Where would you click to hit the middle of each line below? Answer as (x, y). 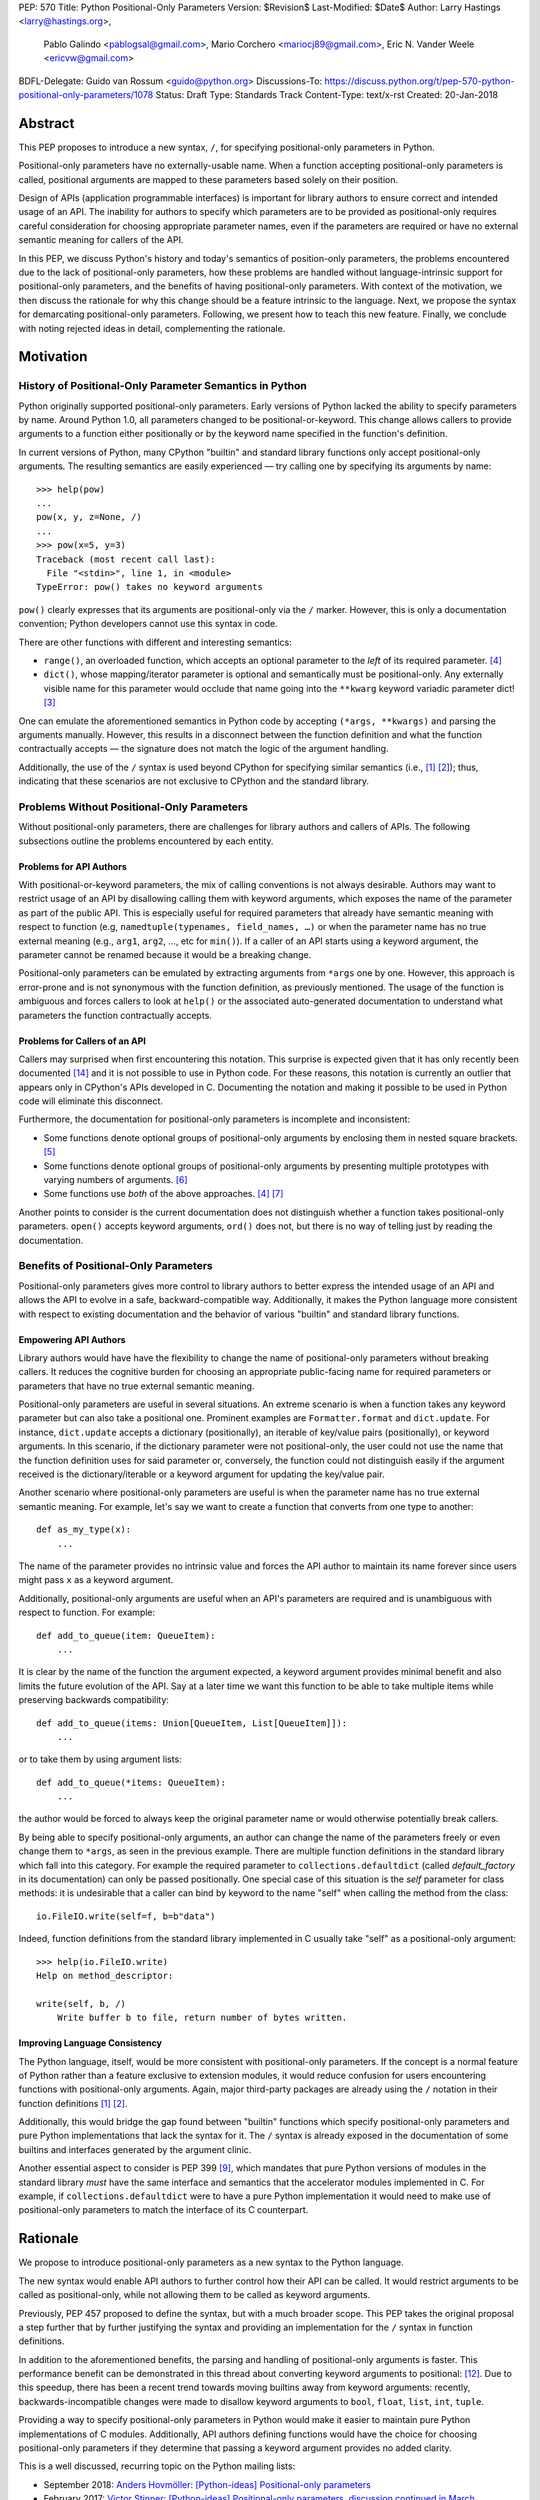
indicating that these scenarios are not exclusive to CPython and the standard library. (194, 781)
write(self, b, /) (81, 2003)
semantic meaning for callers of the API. (101, 240)
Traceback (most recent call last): (126, 559)
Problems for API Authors (72, 866)
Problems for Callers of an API (82, 1041)
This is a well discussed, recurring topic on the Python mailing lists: (157, 2466)
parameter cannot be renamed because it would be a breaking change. (165, 954)
